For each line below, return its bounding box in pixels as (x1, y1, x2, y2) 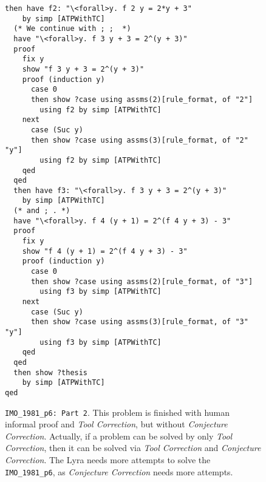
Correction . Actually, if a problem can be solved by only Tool (5, 429, 233, 442)
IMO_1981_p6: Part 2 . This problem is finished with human (5, 406, 230, 418)
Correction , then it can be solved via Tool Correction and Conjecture (5, 441, 261, 454)
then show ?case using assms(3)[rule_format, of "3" (30, 317, 248, 327)
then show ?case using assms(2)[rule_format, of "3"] (30, 277, 253, 286)
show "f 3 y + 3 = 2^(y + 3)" (22, 64, 145, 73)
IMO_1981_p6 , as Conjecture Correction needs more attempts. (5, 465, 233, 478)
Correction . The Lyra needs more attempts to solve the (5, 453, 211, 466)
